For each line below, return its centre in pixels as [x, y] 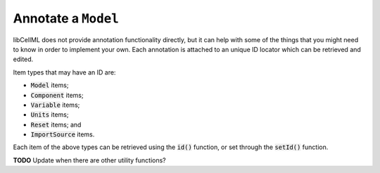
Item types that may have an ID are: [64, 72]
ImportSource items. [63, 134]
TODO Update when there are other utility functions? [89, 160]
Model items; [50, 85]
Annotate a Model [66, 18]
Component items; [57, 95]
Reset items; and [56, 124]
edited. [23, 59]
